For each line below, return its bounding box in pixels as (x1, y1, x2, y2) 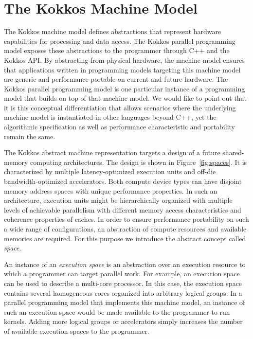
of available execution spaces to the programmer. (4, 325, 149, 336)
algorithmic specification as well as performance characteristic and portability (4, 122, 235, 132)
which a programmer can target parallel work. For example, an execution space (4, 268, 240, 279)
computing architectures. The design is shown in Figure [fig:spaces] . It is (30, 157, 247, 167)
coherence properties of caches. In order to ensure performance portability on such (4, 214, 249, 224)
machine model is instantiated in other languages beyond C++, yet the (4, 112, 217, 122)
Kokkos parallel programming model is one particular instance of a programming (4, 83, 245, 93)
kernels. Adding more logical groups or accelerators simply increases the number (4, 316, 243, 326)
